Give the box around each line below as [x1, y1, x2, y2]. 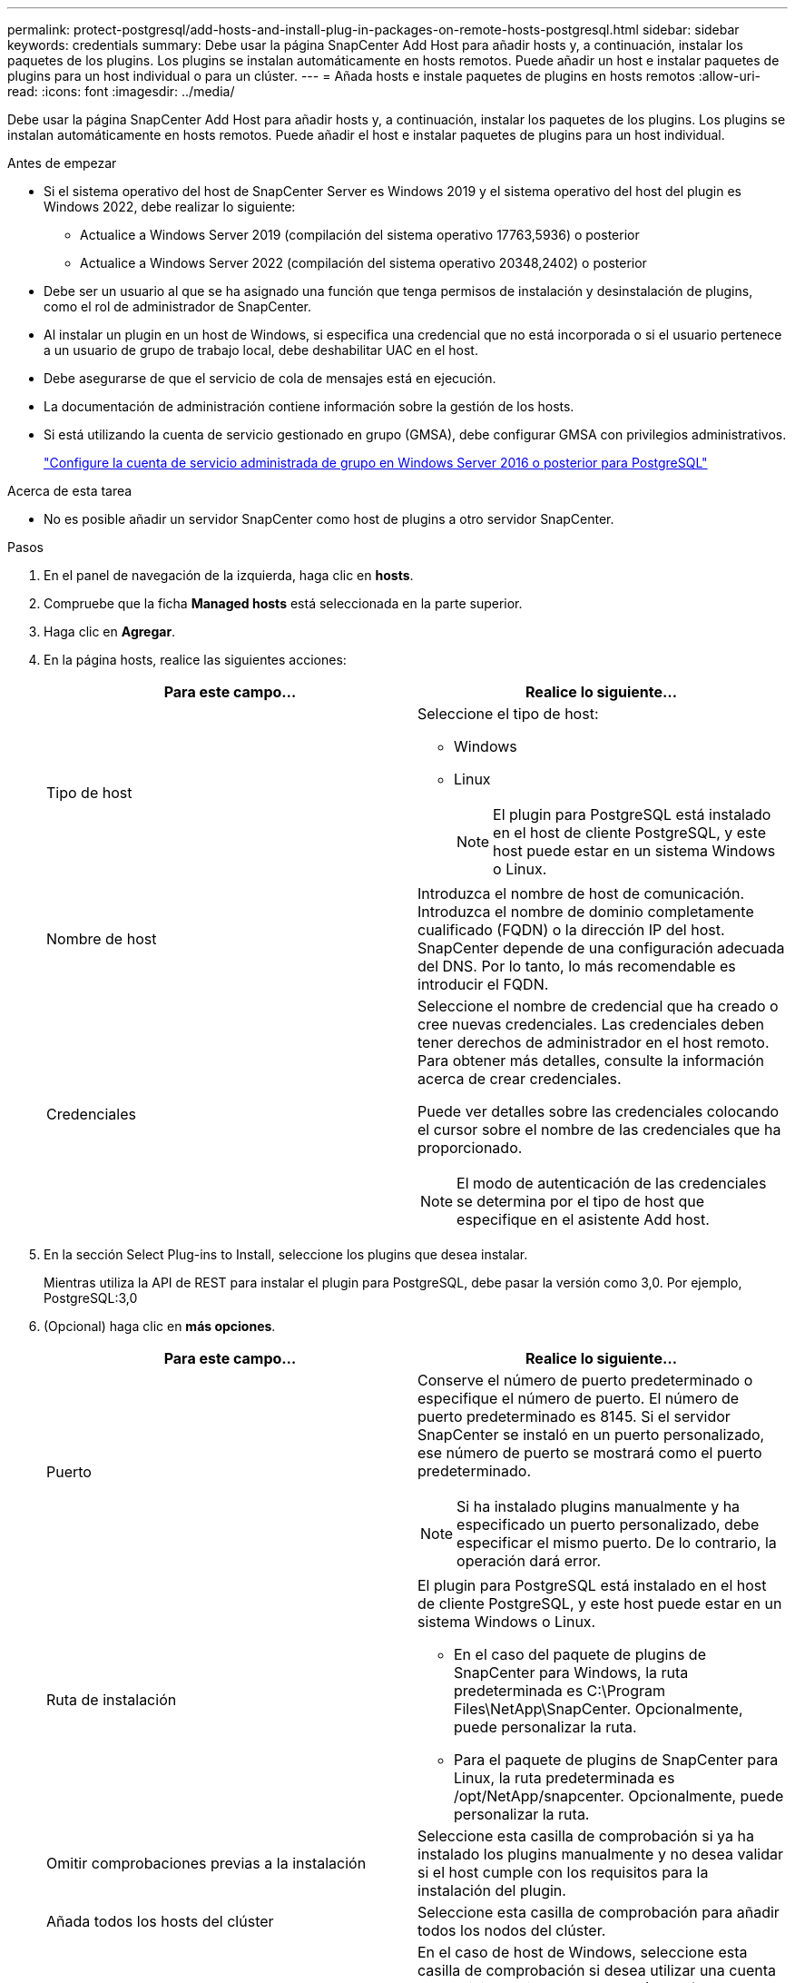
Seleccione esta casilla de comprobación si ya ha [417, 1827, 754, 1845]
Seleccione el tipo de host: [417, 705, 599, 723]
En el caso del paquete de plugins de [454, 1645, 706, 1663]
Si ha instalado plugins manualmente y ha [456, 1497, 741, 1515]
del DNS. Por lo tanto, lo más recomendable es [417, 957, 736, 975]
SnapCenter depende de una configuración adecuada [417, 939, 785, 957]
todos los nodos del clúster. [417, 1921, 606, 1939]
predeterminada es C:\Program [454, 1682, 666, 1700]
